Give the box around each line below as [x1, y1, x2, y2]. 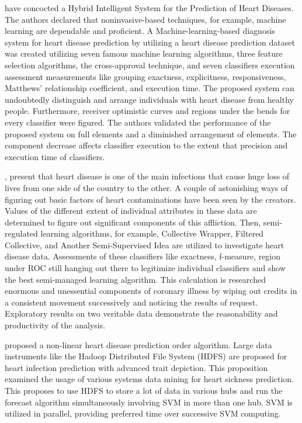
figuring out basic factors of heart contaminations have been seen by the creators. [5, 193, 296, 205]
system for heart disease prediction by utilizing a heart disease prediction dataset [5, 36, 295, 48]
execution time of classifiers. [5, 150, 105, 162]
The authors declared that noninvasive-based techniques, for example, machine [5, 13, 286, 25]
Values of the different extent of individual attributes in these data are [5, 204, 257, 217]
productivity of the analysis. [5, 319, 106, 331]
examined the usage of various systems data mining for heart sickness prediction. [5, 373, 294, 385]
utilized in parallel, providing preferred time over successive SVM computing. [5, 407, 281, 419]
